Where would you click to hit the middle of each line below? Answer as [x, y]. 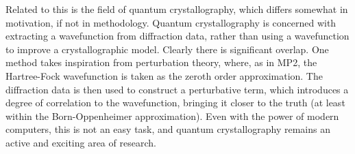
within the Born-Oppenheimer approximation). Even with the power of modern [172, 115]
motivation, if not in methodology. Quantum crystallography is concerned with [171, 22]
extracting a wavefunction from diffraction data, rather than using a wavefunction [177, 36]
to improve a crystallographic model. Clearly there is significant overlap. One [167, 49]
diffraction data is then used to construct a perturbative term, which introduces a [177, 89]
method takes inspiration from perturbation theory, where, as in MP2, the [161, 62]
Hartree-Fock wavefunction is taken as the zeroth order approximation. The [164, 75]
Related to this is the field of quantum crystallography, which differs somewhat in [177, 9]
